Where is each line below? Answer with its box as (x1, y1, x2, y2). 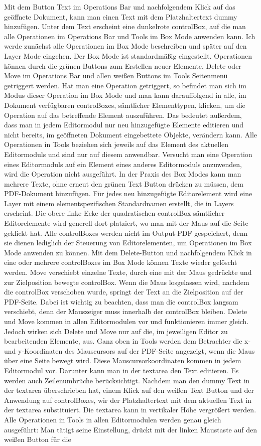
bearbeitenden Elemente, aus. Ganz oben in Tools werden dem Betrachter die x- (4, 336, 251, 346)
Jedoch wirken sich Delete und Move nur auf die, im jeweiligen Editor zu (4, 326, 228, 336)
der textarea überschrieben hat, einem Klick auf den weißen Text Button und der (4, 385, 254, 395)
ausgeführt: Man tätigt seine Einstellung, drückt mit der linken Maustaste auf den (4, 424, 257, 434)
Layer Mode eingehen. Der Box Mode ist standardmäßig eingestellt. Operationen (4, 50, 252, 61)
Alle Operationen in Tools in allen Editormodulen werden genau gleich (4, 414, 221, 424)
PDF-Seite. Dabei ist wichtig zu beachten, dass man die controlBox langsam (4, 296, 238, 307)
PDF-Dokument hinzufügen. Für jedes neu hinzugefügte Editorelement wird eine (4, 188, 252, 199)
